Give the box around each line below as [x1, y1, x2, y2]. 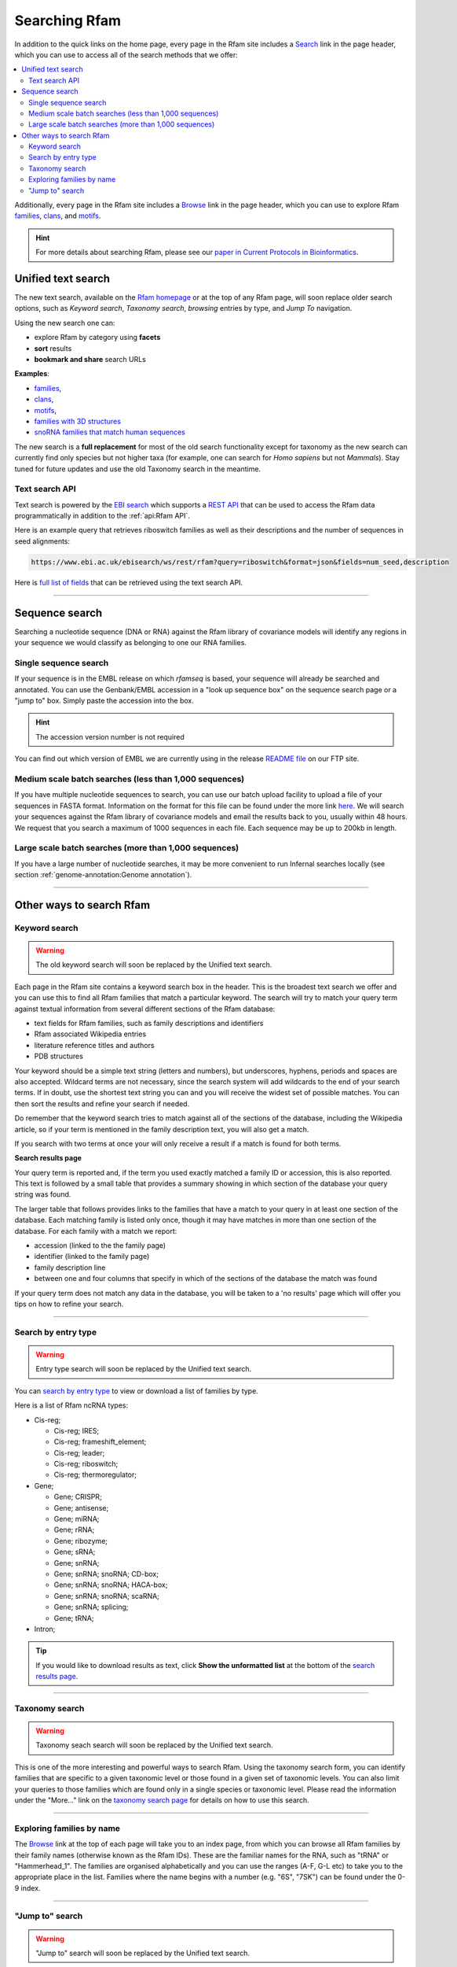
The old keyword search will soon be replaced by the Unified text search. [35, 960, 272, 969]
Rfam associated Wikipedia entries [34, 1029, 147, 1039]
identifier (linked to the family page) [34, 1252, 150, 1261]
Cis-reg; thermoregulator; [53, 1470, 137, 1479]
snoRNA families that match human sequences [34, 427, 186, 437]
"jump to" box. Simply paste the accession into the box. [14, 696, 194, 706]
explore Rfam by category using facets [34, 333, 161, 342]
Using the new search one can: [14, 318, 115, 327]
